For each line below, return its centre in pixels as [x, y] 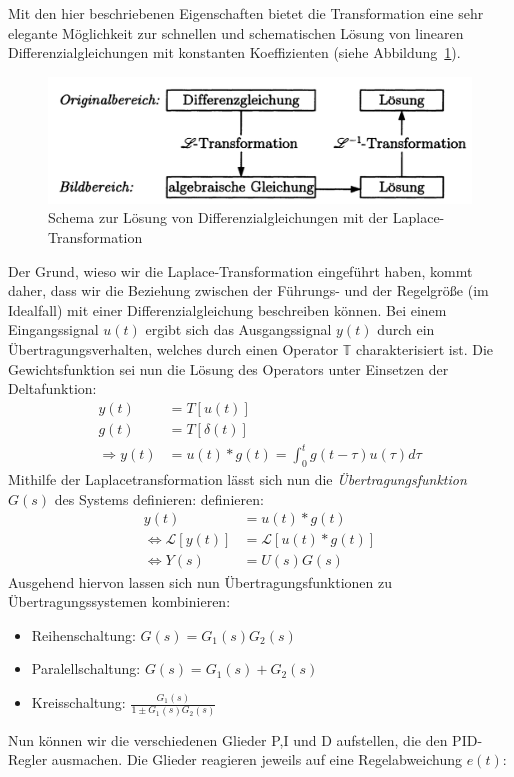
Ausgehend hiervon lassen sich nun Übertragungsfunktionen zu [200, 581]
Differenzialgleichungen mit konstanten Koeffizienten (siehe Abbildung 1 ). [234, 52]
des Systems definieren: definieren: [159, 498]
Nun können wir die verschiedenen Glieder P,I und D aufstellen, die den [228, 739]
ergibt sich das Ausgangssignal [238, 329]
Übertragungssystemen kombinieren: [119, 601]
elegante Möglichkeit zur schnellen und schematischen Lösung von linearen [236, 32]
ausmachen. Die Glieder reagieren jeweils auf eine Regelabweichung [256, 759]
